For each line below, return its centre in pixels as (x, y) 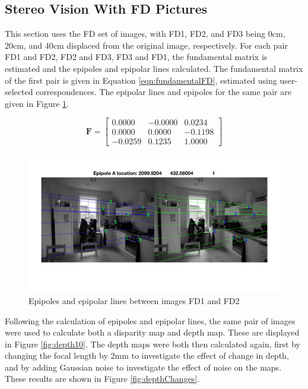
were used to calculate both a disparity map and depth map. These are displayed (152, 332)
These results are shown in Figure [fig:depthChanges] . (102, 379)
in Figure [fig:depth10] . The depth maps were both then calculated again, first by (153, 344)
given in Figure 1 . (37, 103)
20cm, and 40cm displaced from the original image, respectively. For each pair (146, 45)
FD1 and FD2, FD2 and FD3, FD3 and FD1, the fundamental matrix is (136, 57)
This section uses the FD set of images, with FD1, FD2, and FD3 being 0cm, (145, 34)
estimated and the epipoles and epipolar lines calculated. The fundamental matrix (154, 68)
